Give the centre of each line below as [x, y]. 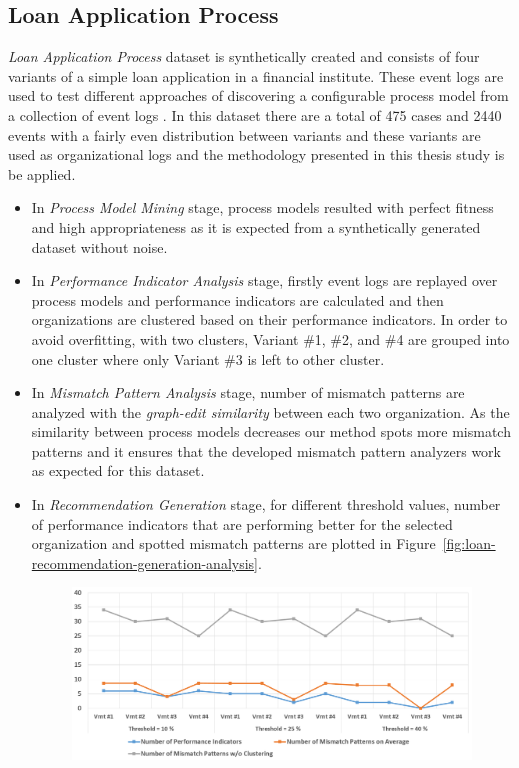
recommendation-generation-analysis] [144, 562]
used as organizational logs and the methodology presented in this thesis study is [256, 154]
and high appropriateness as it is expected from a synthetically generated [256, 226]
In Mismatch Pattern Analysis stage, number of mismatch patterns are [248, 392]
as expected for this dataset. [118, 470]
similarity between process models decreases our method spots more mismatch [271, 431]
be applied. [42, 173]
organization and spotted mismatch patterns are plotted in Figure [233, 543]
